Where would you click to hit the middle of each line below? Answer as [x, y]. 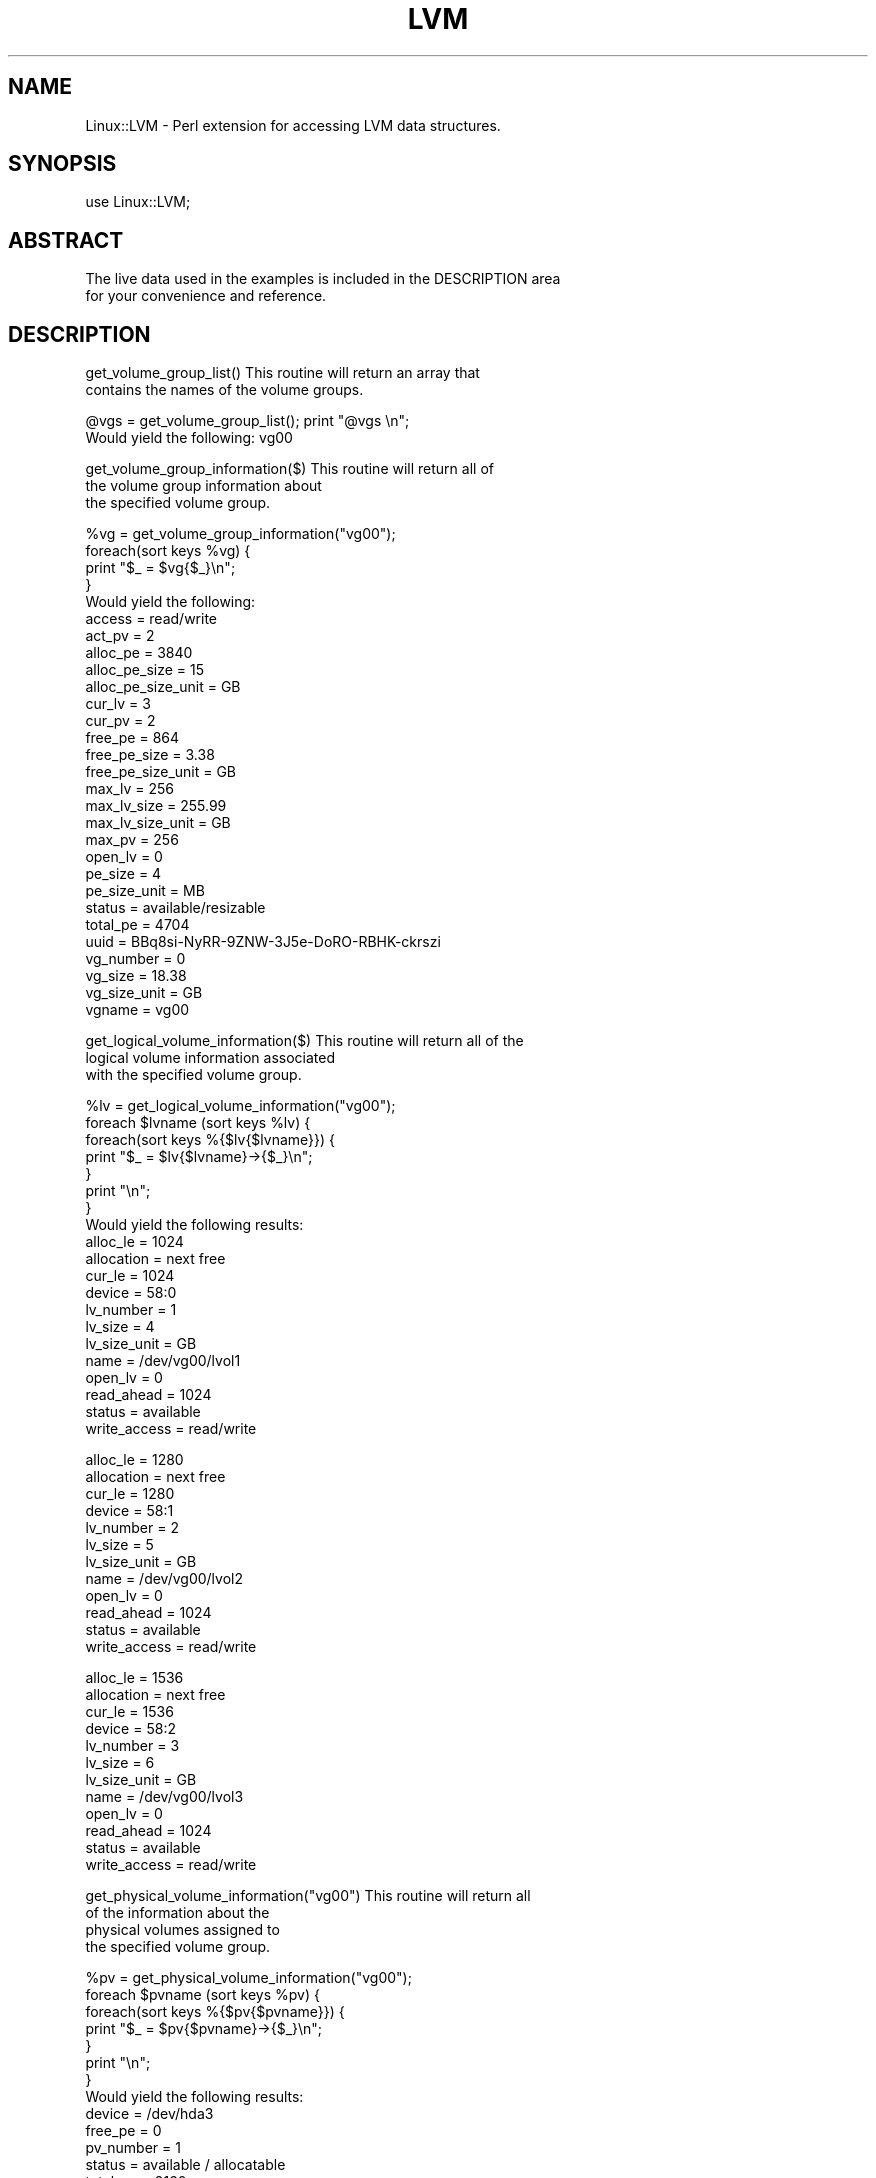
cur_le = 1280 [130, 1494]
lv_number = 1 [131, 1310]
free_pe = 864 [132, 738]
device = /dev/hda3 [149, 2114]
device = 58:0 [131, 1293]
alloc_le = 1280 [134, 1460]
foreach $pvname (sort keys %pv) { [202, 1995]
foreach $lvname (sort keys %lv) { [198, 1123]
